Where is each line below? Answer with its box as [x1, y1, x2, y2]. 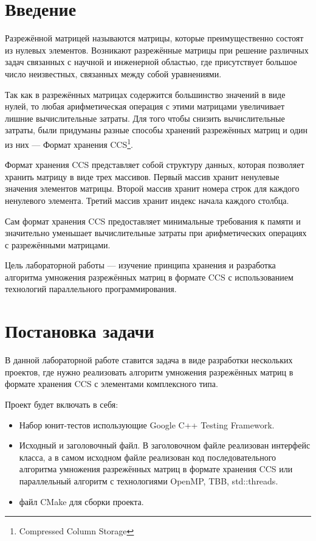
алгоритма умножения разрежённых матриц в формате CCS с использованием [5, 270, 294, 283]
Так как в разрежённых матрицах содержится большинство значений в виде [5, 88, 286, 100]
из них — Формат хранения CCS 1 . [5, 136, 133, 150]
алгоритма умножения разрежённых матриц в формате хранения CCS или [19, 462, 293, 475]
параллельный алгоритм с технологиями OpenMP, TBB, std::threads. [19, 474, 278, 487]
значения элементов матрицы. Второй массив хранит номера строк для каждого [5, 182, 300, 195]
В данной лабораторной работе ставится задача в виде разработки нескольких [5, 354, 293, 366]
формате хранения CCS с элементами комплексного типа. [5, 377, 218, 390]
